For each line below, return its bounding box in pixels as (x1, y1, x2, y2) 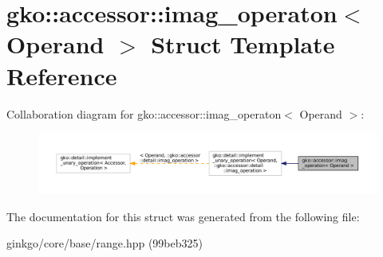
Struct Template (151, 28, 335, 60)
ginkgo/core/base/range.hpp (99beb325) (6, 235, 203, 251)
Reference (6, 59, 117, 92)
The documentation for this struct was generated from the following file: (6, 208, 360, 224)
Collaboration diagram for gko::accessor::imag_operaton (6, 105, 282, 122)
